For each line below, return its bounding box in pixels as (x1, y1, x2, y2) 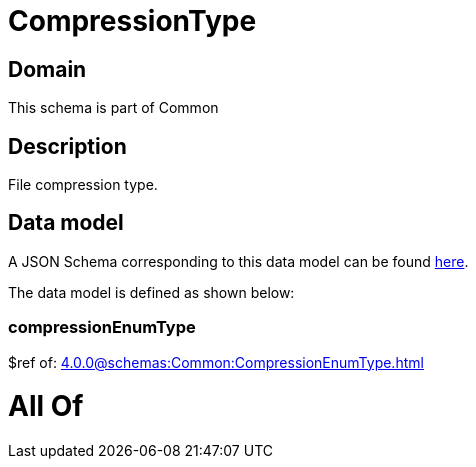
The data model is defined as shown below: (8, 283, 295, 301)
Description (8, 133, 127, 159)
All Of (8, 389, 84, 424)
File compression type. (8, 176, 158, 194)
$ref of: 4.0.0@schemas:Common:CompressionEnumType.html (8, 353, 424, 371)
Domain (8, 56, 87, 82)
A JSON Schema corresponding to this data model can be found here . (8, 252, 469, 270)
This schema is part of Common (8, 99, 219, 117)
